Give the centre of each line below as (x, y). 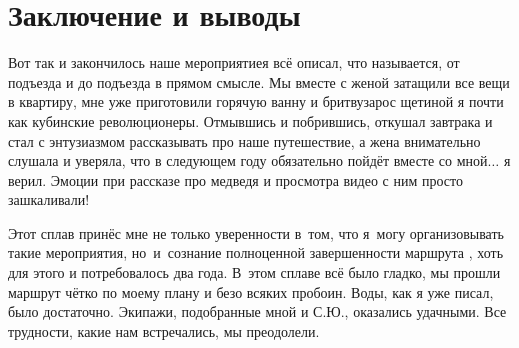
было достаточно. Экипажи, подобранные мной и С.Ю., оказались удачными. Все (257, 311)
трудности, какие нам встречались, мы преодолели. (164, 330)
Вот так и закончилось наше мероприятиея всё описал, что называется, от (234, 62)
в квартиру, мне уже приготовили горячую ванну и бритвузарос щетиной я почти (256, 101)
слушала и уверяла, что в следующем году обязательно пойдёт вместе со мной (248, 160)
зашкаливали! (49, 199)
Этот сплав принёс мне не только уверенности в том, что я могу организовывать (256, 232)
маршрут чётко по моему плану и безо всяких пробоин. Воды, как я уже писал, (251, 291)
